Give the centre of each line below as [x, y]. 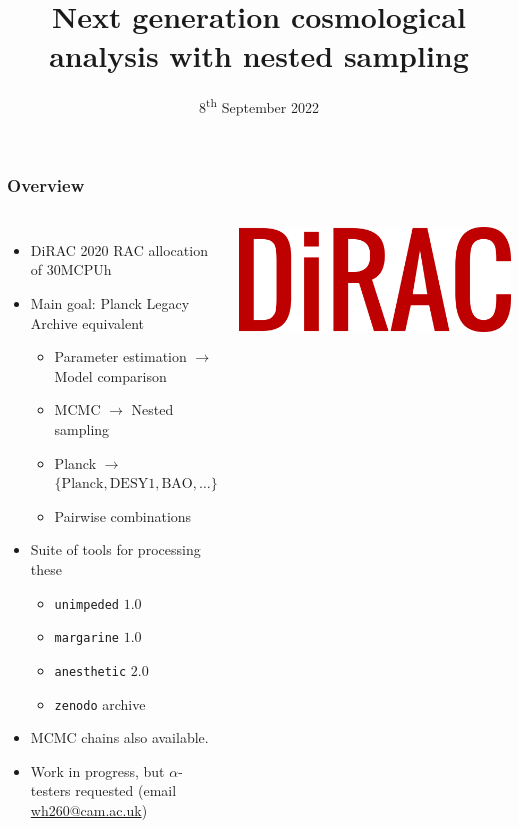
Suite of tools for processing [115, 549]
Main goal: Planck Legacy [110, 303]
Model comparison [110, 375]
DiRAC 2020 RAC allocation [119, 249]
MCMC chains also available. [119, 737]
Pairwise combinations [123, 515]
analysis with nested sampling [259, 55]
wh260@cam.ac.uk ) [89, 809]
